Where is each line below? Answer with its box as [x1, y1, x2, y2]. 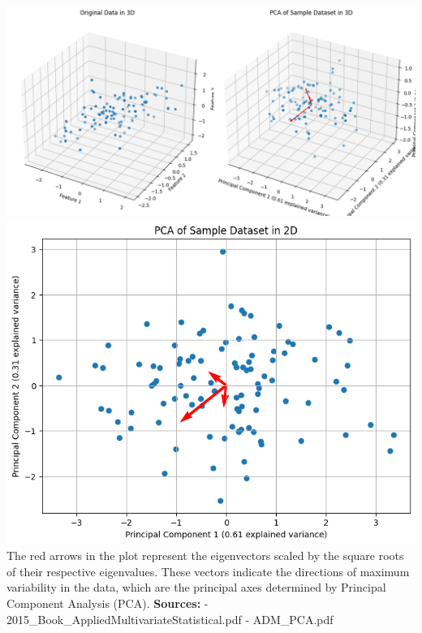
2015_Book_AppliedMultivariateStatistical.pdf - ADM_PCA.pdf [6, 610, 334, 627]
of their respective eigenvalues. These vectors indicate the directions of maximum [6, 562, 410, 579]
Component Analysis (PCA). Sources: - [6, 595, 209, 611]
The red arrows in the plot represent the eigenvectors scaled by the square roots [6, 547, 404, 564]
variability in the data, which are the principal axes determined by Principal [6, 579, 386, 596]
